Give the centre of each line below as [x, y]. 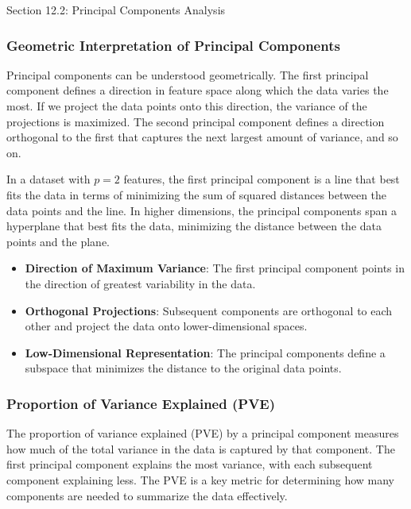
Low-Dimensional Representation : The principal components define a [205, 352]
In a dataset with [48, 179]
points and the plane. [58, 241]
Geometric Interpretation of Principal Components [173, 45]
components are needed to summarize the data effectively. [147, 495]
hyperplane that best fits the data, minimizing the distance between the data [194, 226]
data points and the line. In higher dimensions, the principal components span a [202, 210]
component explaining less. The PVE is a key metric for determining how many [200, 479]
